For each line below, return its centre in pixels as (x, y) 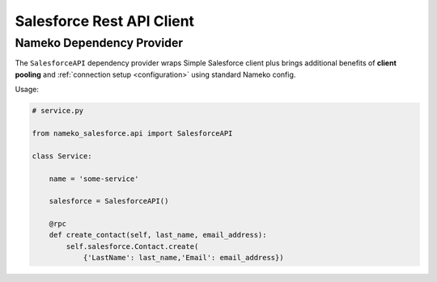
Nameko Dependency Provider (99, 43)
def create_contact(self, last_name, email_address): (158, 235)
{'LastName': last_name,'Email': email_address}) (183, 258)
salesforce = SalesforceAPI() (109, 201)
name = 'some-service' (94, 179)
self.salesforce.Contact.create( (132, 246)
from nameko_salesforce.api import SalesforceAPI (132, 133)
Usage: (27, 90)
